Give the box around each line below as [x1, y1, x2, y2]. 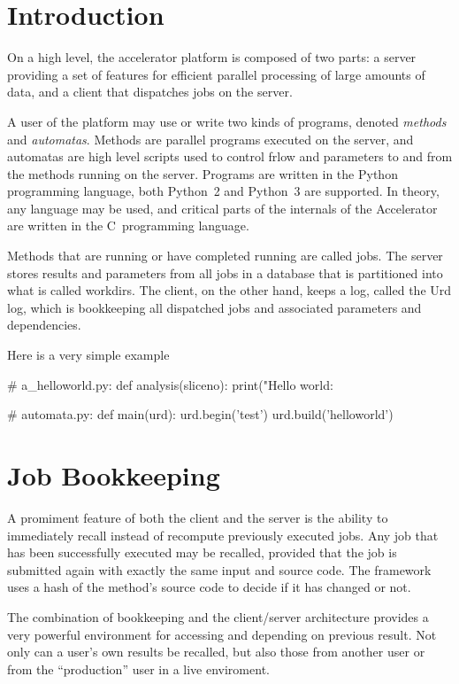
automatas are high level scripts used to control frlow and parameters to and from [7, 147, 453, 166]
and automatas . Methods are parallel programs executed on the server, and [7, 129, 414, 148]
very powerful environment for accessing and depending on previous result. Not [7, 625, 437, 643]
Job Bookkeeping [7, 457, 220, 493]
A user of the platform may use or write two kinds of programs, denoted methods [7, 112, 447, 130]
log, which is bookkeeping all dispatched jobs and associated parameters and [7, 298, 422, 316]
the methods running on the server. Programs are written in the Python [7, 164, 398, 183]
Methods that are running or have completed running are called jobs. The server [7, 246, 443, 265]
